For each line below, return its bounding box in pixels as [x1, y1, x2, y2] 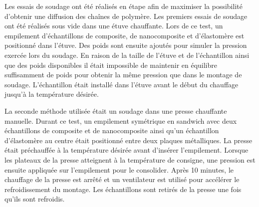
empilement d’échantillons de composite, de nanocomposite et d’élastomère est [4, 30, 245, 40]
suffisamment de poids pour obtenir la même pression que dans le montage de [4, 69, 242, 80]
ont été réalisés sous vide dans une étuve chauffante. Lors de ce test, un [4, 20, 223, 31]
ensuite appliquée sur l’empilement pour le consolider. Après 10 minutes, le [4, 164, 234, 175]
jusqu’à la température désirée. [4, 89, 99, 99]
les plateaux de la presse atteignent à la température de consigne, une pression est [4, 154, 256, 165]
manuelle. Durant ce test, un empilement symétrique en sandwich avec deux [4, 115, 237, 126]
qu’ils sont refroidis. [4, 194, 65, 204]
